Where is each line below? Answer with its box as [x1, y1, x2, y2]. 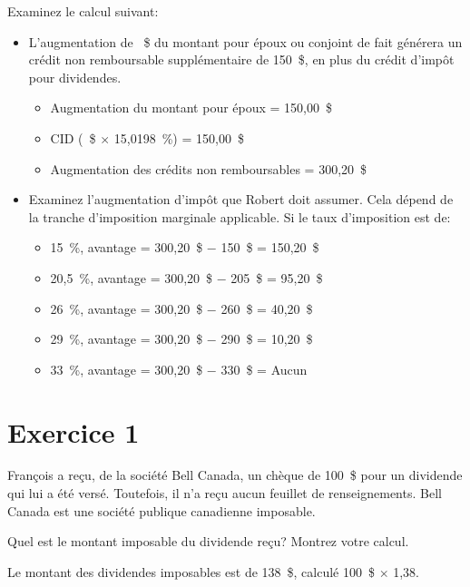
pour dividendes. [28, 67, 122, 86]
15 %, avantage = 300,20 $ [50, 238, 203, 257]
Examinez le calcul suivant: [7, 2, 159, 20]
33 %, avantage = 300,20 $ [50, 359, 203, 378]
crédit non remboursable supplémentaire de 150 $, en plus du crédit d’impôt [28, 50, 455, 69]
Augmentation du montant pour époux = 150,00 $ [50, 98, 333, 117]
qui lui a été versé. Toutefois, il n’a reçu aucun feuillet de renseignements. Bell [7, 484, 442, 503]
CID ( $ [50, 128, 96, 147]
